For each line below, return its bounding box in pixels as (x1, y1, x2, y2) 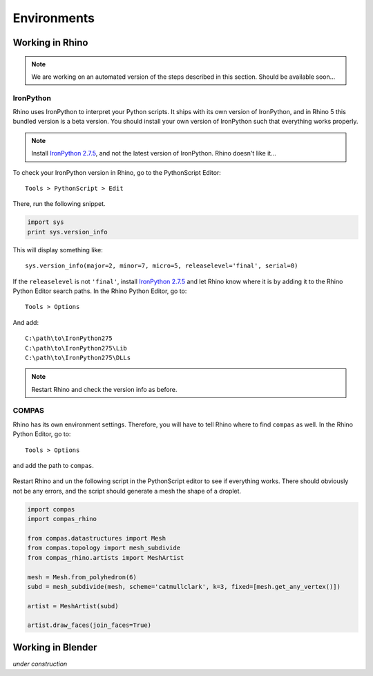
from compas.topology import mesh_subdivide (27, 544, 181, 552)
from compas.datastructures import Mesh (27, 534, 166, 542)
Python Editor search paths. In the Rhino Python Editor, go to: (12, 287, 187, 295)
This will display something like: (12, 245, 103, 254)
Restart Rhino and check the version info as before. (31, 385, 178, 393)
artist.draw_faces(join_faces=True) (27, 621, 152, 629)
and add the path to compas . (12, 462, 95, 470)
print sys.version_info (27, 228, 108, 236)
